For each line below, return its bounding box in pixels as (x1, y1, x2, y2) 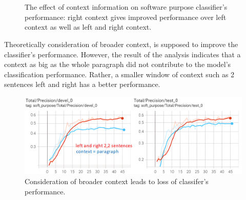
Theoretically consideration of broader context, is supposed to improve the (4, 38, 238, 49)
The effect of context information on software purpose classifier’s (25, 2, 228, 12)
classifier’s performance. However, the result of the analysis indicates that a (4, 49, 241, 59)
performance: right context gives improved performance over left (25, 11, 227, 22)
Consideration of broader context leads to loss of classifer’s (25, 176, 209, 187)
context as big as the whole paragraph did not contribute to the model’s (4, 59, 231, 70)
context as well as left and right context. (25, 21, 152, 32)
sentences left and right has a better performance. (4, 79, 160, 90)
